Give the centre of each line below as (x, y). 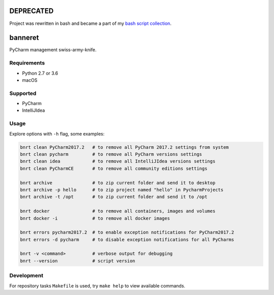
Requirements (27, 63)
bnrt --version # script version (78, 261)
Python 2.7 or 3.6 (40, 73)
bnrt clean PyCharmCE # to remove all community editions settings (114, 168)
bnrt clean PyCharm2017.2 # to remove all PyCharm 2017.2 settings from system (125, 147)
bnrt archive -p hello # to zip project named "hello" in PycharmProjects (122, 190)
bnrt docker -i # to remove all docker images (95, 218)
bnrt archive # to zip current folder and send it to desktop (118, 183)
